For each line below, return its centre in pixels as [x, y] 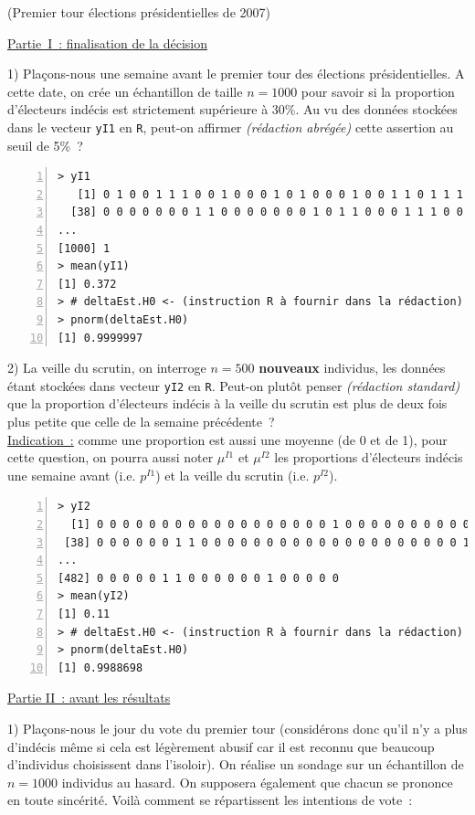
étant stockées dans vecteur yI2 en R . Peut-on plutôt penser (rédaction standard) [234, 385]
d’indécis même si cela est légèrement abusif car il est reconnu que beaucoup [221, 746]
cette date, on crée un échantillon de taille [125, 91]
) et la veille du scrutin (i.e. [232, 475]
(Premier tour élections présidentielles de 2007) [139, 12]
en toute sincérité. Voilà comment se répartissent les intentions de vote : [210, 800]
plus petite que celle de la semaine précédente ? [141, 421]
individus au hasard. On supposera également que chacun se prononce [257, 782]
